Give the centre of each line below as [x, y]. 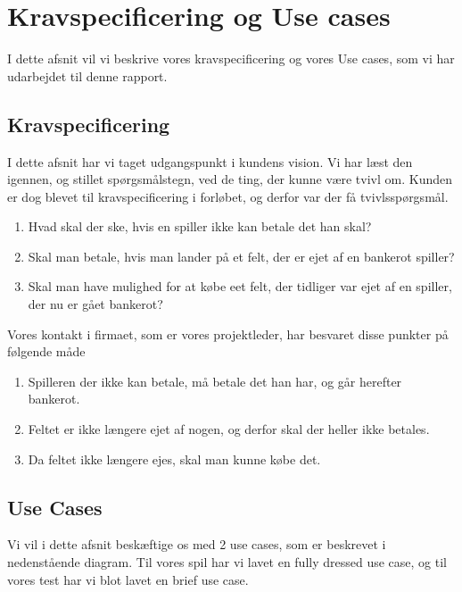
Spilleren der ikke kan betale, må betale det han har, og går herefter [215, 381]
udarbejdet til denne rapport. [87, 75]
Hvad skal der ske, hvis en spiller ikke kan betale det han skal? [200, 226]
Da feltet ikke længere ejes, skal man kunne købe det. [174, 459]
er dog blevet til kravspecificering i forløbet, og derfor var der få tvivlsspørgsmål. [228, 196]
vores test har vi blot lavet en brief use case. [128, 579]
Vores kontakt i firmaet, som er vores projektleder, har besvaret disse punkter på [228, 334]
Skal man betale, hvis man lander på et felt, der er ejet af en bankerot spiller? [241, 256]
